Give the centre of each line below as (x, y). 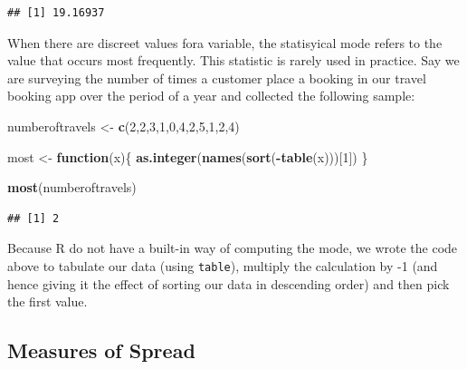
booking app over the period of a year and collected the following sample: (211, 96)
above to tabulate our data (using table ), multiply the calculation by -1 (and (223, 265)
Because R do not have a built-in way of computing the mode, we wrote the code (233, 248)
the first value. (48, 301)
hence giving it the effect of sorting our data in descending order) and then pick (229, 283)
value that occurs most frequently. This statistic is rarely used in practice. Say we (233, 60)
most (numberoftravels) (72, 187)
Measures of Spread (101, 350)
